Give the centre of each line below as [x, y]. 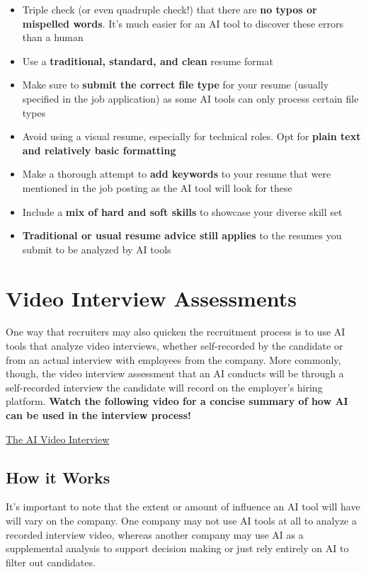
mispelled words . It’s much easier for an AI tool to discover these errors [183, 23]
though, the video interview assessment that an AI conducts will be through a [175, 373]
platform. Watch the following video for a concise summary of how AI [177, 401]
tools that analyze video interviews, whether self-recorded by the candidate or [175, 346]
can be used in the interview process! [98, 415]
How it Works [58, 477]
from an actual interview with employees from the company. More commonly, [173, 359]
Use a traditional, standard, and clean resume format [148, 61]
